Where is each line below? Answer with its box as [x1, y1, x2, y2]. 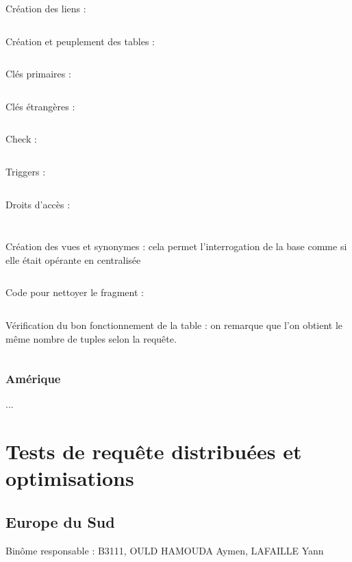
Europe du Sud [5, 511, 115, 532]
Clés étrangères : [5, 99, 75, 113]
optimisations [5, 464, 134, 492]
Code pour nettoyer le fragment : [5, 285, 144, 300]
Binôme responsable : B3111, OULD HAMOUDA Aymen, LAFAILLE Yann [5, 543, 324, 557]
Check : [5, 132, 37, 146]
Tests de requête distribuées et [5, 437, 302, 465]
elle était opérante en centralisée [5, 252, 141, 267]
